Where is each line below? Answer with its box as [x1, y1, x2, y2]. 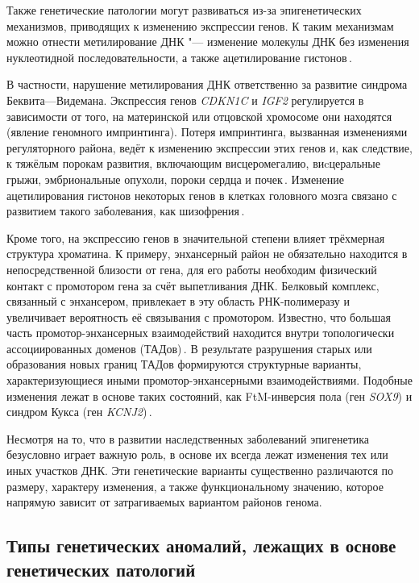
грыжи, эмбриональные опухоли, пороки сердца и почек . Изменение [6, 170, 345, 187]
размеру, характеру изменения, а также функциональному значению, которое [6, 477, 384, 494]
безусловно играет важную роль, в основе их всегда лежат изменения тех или [6, 446, 388, 463]
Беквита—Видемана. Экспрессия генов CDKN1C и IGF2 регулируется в [6, 91, 364, 108]
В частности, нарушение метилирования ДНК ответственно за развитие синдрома [6, 76, 408, 93]
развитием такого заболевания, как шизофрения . [6, 202, 245, 219]
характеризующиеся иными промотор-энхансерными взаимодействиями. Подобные [6, 372, 413, 389]
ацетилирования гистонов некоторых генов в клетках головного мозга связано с [6, 186, 397, 203]
